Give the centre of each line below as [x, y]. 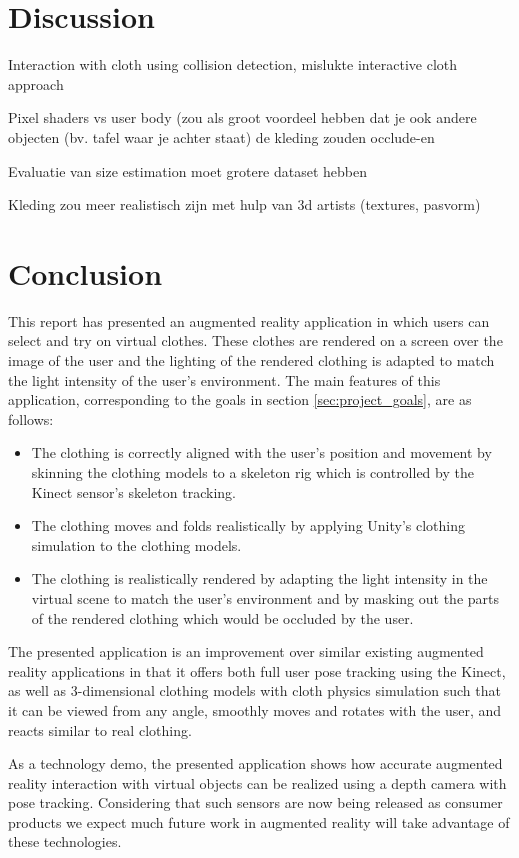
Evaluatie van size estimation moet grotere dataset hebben [188, 170]
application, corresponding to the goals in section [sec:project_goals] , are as [240, 399]
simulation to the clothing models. [136, 544]
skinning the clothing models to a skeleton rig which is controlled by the [252, 471]
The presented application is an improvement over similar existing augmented [246, 651]
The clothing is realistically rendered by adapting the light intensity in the [259, 578]
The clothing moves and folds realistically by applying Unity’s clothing [248, 525]
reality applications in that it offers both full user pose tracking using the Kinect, [257, 670]
